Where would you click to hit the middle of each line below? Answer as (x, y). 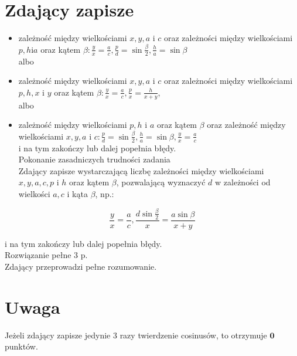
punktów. (21, 346)
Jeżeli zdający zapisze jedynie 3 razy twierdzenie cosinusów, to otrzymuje (136, 335)
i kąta (77, 193)
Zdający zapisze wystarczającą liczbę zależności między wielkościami (141, 170)
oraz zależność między (246, 125)
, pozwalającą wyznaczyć (161, 182)
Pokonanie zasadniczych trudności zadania (94, 159)
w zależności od (243, 182)
